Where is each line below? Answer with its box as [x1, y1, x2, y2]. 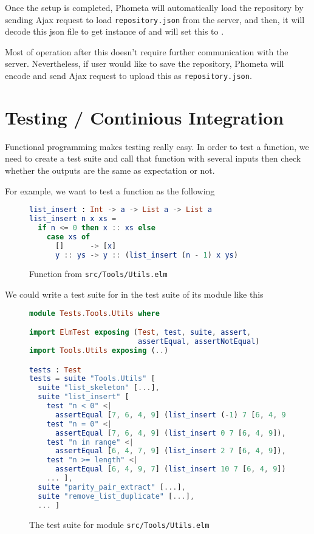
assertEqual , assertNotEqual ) [137, 337, 260, 346]
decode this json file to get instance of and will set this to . [5, 25, 224, 38]
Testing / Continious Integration [5, 104, 284, 129]
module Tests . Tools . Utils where [29, 309, 160, 318]
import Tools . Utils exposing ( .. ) [29, 346, 169, 355]
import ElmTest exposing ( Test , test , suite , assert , [29, 328, 251, 337]
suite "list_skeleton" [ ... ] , [38, 383, 160, 392]
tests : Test [29, 365, 81, 374]
